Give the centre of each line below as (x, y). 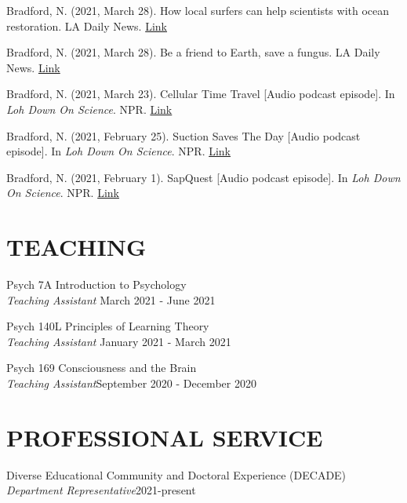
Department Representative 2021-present (101, 490)
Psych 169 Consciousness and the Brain (102, 368)
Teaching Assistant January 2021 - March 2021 (119, 341)
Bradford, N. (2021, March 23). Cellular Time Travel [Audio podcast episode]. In (201, 94)
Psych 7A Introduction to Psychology (96, 284)
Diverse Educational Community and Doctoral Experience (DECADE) (176, 474)
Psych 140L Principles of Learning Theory (108, 326)
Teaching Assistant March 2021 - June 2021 (111, 299)
